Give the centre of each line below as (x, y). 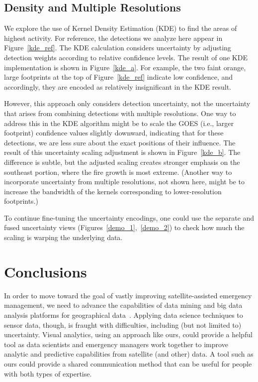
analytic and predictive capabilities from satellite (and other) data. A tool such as (129, 354)
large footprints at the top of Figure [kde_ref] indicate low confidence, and (119, 77)
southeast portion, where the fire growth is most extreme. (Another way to (118, 172)
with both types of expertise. (48, 373)
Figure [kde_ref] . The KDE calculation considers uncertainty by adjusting (118, 48)
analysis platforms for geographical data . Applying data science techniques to (124, 315)
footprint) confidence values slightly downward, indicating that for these (114, 133)
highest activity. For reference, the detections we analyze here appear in (113, 38)
